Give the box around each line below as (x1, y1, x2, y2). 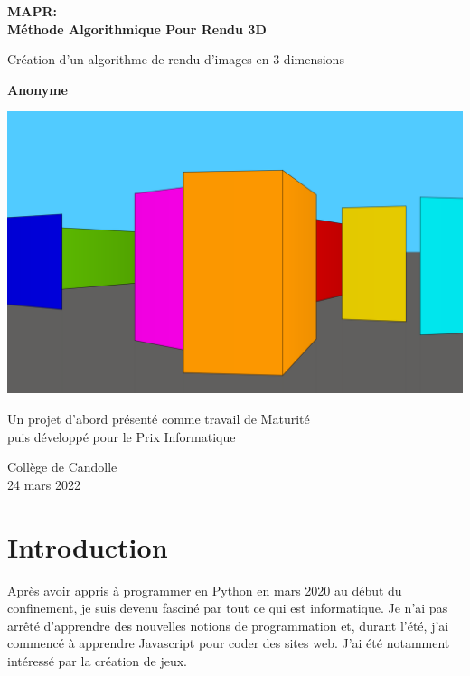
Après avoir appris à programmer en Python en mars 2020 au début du (7, 580, 402, 599)
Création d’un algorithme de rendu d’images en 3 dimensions (7, 50, 344, 69)
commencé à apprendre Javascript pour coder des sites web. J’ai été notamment (7, 634, 450, 653)
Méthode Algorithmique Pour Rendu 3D (7, 19, 267, 38)
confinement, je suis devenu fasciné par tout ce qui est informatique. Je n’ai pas (7, 598, 448, 617)
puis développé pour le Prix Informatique (7, 427, 236, 446)
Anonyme (7, 80, 68, 99)
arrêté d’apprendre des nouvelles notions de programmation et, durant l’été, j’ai (7, 615, 449, 634)
